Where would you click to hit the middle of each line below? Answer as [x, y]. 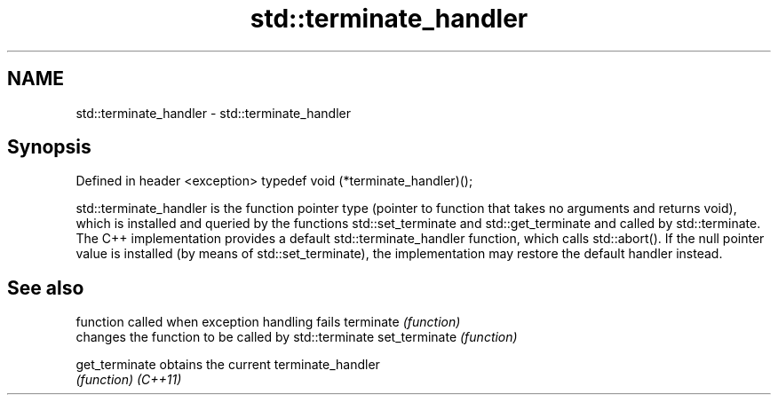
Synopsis [49, 147]
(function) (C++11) [129, 380]
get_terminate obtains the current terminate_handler [228, 365]
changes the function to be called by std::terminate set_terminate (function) [297, 337]
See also [46, 288]
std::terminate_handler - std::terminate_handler [213, 113]
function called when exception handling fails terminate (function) [268, 322]
